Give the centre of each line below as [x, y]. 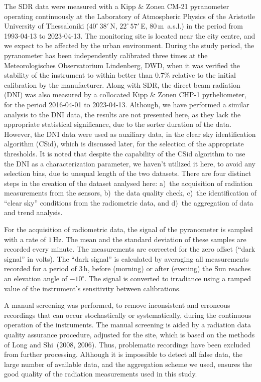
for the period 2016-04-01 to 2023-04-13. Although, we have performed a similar [127, 104]
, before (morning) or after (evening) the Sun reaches [169, 268]
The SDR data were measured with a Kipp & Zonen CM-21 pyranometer [117, 6]
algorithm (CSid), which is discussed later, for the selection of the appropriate [124, 144]
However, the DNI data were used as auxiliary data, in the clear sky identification [130, 134]
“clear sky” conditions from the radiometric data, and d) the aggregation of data [129, 202]
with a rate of [25, 239]
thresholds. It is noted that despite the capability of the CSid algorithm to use [125, 153]
